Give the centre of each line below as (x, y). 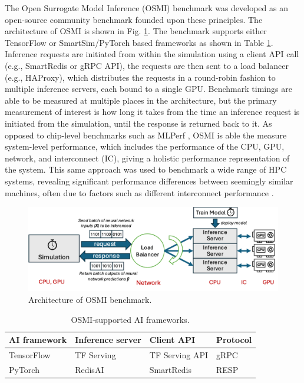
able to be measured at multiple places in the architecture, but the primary (141, 100)
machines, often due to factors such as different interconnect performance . (139, 192)
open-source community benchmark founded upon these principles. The (134, 19)
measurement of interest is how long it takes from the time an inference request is (152, 112)
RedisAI (90, 369)
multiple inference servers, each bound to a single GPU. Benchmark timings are (148, 89)
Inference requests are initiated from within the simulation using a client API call (152, 54)
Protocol (234, 340)
